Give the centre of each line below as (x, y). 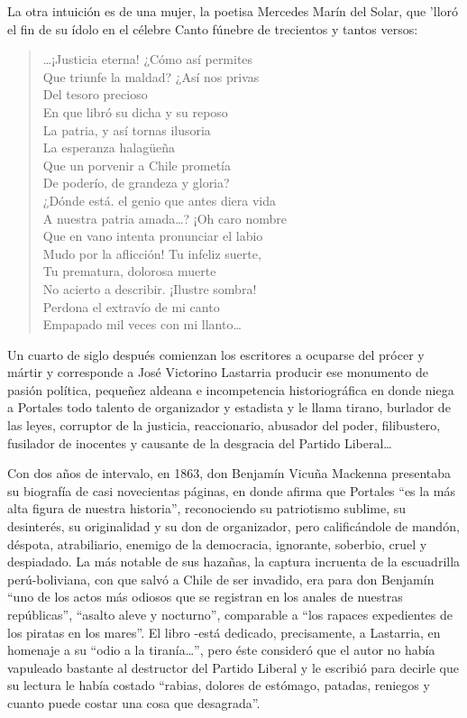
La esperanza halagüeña (109, 147)
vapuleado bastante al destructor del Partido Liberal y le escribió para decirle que (233, 667)
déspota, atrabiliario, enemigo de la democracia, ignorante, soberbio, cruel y (217, 543)
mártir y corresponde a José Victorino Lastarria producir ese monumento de (218, 372)
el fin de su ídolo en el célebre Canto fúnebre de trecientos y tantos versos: (213, 28)
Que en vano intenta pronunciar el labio (153, 236)
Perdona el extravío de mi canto (131, 306)
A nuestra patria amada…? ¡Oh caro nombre (165, 218)
